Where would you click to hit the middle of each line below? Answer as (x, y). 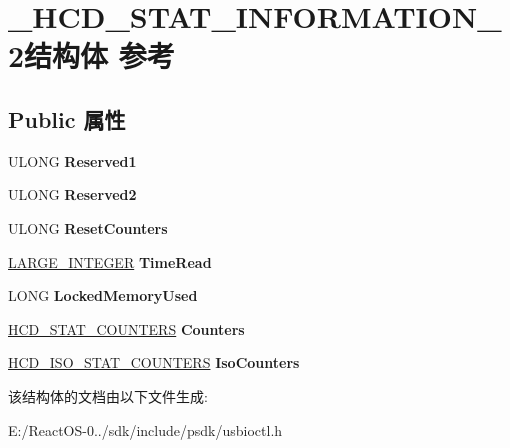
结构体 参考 (99, 55)
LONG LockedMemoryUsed (103, 295)
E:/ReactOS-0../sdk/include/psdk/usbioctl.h (145, 429)
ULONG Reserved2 (72, 194)
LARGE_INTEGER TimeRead (110, 261)
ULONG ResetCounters (88, 227)
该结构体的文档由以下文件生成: (108, 395)
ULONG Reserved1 (72, 160)
